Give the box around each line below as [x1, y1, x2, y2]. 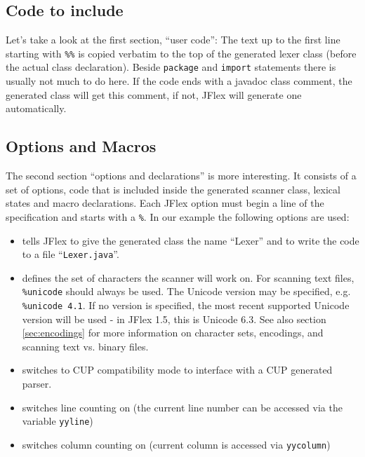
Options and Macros [6, 135, 157, 157]
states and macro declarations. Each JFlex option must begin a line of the [6, 196, 324, 210]
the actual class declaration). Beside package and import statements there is [6, 60, 336, 74]
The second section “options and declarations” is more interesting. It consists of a [6, 168, 357, 183]
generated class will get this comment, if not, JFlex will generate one [6, 87, 302, 102]
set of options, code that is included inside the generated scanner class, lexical [6, 182, 340, 196]
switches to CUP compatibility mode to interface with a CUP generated [22, 362, 333, 377]
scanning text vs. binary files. [22, 339, 149, 353]
